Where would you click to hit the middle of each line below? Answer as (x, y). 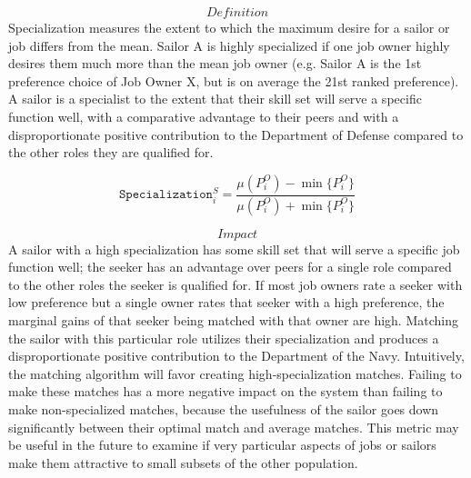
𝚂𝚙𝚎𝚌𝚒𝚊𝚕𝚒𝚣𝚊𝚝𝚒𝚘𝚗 (165, 195)
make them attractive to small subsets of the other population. (183, 462)
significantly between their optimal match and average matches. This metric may (234, 427)
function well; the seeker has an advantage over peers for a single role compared (230, 267)
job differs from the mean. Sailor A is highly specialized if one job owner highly (229, 45)
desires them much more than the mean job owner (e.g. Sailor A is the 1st (215, 63)
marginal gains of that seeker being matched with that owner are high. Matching (233, 320)
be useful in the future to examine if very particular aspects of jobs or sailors (222, 445)
